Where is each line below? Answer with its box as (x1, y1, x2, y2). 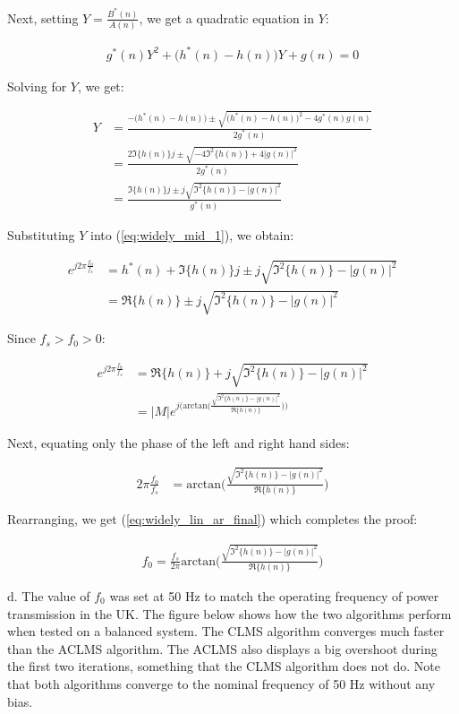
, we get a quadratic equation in (139, 8, 315, 27)
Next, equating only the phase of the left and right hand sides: (7, 433, 350, 452)
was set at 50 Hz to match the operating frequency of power (109, 587, 439, 606)
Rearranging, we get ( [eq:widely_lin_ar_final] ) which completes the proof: (7, 510, 418, 529)
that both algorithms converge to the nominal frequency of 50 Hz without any (7, 674, 436, 692)
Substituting (7, 226, 75, 245)
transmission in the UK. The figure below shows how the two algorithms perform (7, 604, 452, 623)
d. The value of (7, 587, 90, 606)
